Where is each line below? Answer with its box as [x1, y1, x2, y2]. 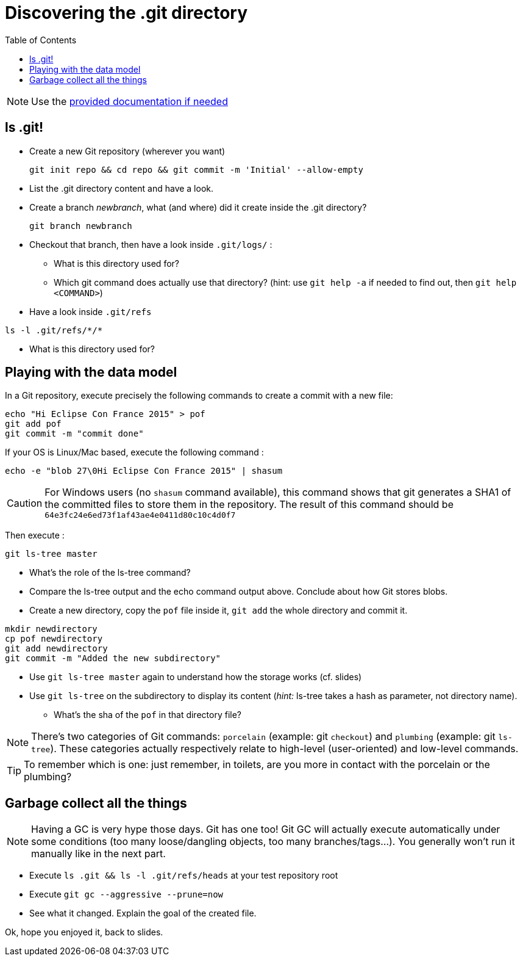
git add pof [5, 419, 62, 429]
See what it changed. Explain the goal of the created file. [29, 908, 257, 919]
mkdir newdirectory [5, 624, 98, 634]
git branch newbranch [29, 220, 132, 231]
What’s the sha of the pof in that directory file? [54, 709, 241, 720]
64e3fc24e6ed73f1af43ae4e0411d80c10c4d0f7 [44, 510, 236, 520]
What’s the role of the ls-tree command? [29, 567, 191, 578]
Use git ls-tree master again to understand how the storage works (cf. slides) [29, 672, 362, 683]
